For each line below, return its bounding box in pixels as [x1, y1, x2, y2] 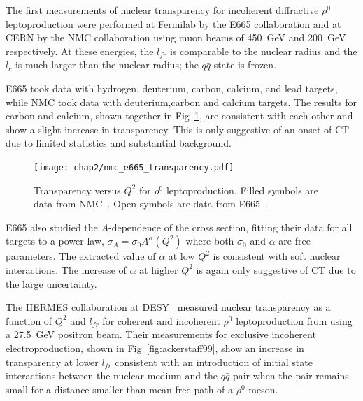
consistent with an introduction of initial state [115, 354, 313, 369]
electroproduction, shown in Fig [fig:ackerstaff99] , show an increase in [6, 340, 304, 355]
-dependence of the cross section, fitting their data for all [108, 219, 353, 234]
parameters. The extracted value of [6, 249, 156, 263]
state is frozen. [213, 57, 276, 72]
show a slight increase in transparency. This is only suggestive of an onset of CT [6, 122, 350, 136]
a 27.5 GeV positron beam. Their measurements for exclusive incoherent [6, 327, 316, 342]
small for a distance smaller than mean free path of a [6, 381, 234, 396]
